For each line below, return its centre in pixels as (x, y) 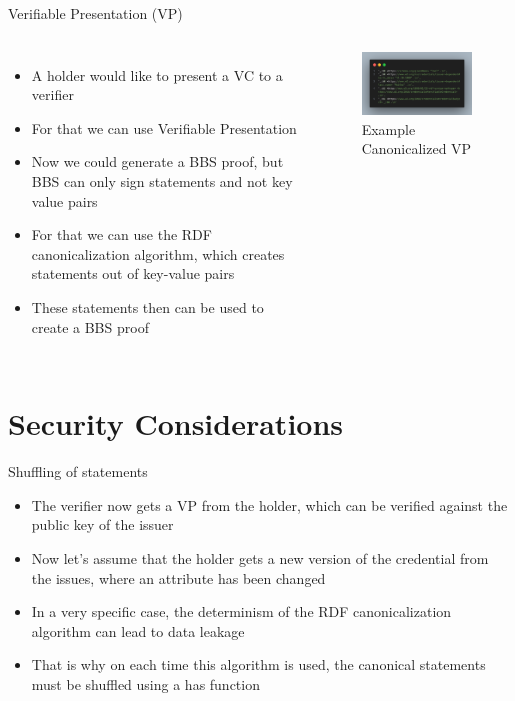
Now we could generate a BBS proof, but (157, 161)
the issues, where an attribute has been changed (178, 577)
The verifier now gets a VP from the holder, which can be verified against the (269, 504)
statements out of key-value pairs (133, 273)
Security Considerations (176, 423)
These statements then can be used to (147, 306)
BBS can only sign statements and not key (162, 180)
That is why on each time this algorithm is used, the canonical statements (258, 664)
